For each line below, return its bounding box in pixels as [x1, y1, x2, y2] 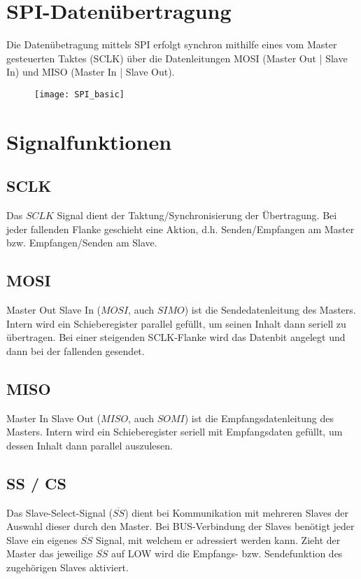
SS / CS [6, 472, 66, 494]
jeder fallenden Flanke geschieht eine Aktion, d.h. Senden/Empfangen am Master [6, 221, 355, 236]
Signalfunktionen [6, 127, 172, 155]
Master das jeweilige [6, 546, 93, 561]
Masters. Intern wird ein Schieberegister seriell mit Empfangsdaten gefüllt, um [6, 424, 343, 439]
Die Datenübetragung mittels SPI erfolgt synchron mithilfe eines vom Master [6, 37, 337, 52]
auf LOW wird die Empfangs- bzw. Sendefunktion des [111, 546, 343, 561]
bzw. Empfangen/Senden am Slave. [6, 235, 157, 250]
